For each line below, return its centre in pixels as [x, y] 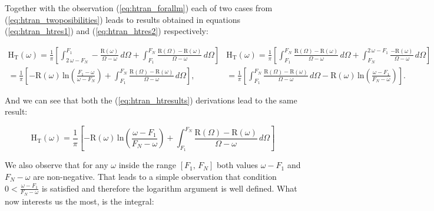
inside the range [148, 165]
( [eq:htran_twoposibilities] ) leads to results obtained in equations [122, 19]
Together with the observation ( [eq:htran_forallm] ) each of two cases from [139, 8]
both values [237, 165]
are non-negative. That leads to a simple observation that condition [155, 177]
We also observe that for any [57, 165]
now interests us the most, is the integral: [79, 201]
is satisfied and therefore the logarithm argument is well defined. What [169, 188]
